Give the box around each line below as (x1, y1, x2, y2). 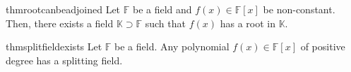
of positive (300, 39, 345, 54)
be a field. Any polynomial (114, 39, 230, 54)
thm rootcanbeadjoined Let (6, 2, 121, 16)
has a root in (220, 15, 275, 30)
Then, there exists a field (6, 15, 114, 30)
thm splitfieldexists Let (6, 39, 102, 54)
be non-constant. (263, 2, 335, 16)
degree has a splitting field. (6, 52, 123, 67)
